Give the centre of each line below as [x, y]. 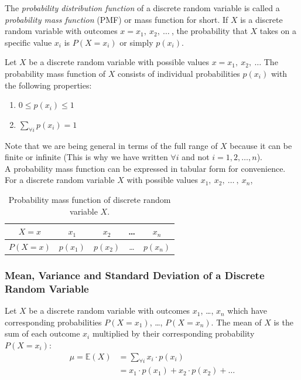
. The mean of [236, 322]
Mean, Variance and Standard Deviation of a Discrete [135, 275]
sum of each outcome [42, 333]
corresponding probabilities [53, 322]
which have [247, 311]
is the [283, 322]
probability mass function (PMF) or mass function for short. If [117, 19]
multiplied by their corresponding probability [173, 333]
